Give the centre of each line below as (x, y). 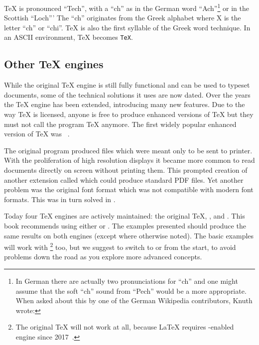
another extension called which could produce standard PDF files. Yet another (124, 179)
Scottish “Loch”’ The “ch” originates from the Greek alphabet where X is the (123, 18)
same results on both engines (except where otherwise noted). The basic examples (129, 235)
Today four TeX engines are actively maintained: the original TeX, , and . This (125, 216)
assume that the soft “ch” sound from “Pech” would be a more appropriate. (131, 290)
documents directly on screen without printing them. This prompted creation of (126, 170)
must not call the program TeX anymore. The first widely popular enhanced (120, 124)
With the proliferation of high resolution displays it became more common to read (129, 160)
